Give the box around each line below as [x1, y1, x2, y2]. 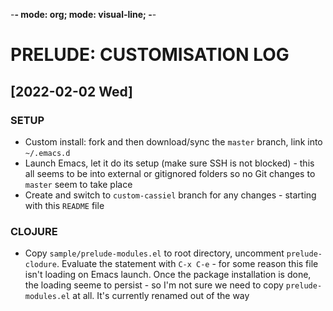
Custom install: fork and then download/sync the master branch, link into [24, 135, 323, 148]
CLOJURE [10, 224, 58, 238]
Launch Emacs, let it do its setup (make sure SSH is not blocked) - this [24, 157, 315, 169]
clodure [24, 260, 57, 270]
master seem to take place [24, 178, 133, 190]
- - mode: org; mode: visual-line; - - [10, 9, 157, 20]
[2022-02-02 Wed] [10, 83, 133, 100]
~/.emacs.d [24, 148, 71, 158]
